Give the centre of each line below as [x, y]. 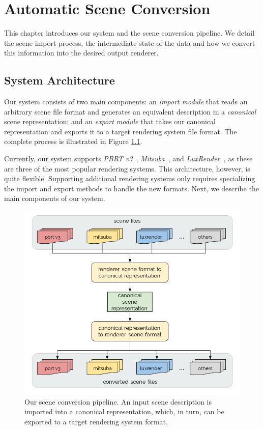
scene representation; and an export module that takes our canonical [110, 121]
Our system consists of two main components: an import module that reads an [126, 102]
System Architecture [60, 80]
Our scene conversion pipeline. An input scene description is [118, 401]
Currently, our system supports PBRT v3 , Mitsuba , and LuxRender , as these [128, 159]
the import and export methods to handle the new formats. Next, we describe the [131, 188]
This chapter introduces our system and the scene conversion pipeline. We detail [129, 33]
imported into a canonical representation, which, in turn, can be [124, 411]
